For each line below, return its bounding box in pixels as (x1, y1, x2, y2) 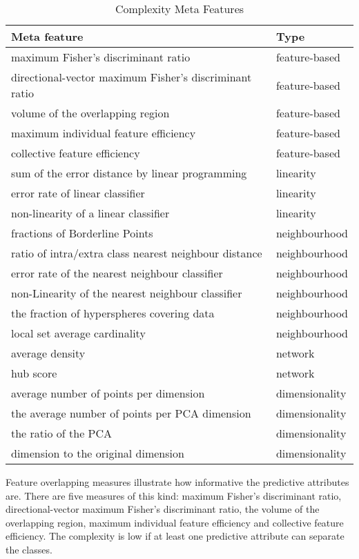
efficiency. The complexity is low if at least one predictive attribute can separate (6, 529, 345, 543)
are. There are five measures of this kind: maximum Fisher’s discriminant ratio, (6, 488, 342, 502)
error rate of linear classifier (11, 185, 145, 201)
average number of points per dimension (11, 385, 205, 401)
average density (11, 345, 86, 361)
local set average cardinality (11, 325, 146, 341)
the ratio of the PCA (11, 425, 113, 441)
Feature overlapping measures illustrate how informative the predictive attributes (6, 475, 349, 489)
